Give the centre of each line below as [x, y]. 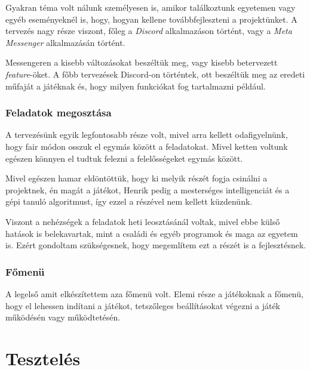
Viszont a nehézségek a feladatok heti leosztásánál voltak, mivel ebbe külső [143, 221]
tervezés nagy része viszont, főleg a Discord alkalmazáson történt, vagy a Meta [149, 31]
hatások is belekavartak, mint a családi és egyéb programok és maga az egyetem [152, 233]
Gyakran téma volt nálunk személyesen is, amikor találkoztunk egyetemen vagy [151, 7]
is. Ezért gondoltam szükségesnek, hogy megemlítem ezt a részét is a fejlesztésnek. [156, 245]
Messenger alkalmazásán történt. [65, 42]
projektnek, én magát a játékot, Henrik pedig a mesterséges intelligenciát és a [148, 189]
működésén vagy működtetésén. [63, 317]
